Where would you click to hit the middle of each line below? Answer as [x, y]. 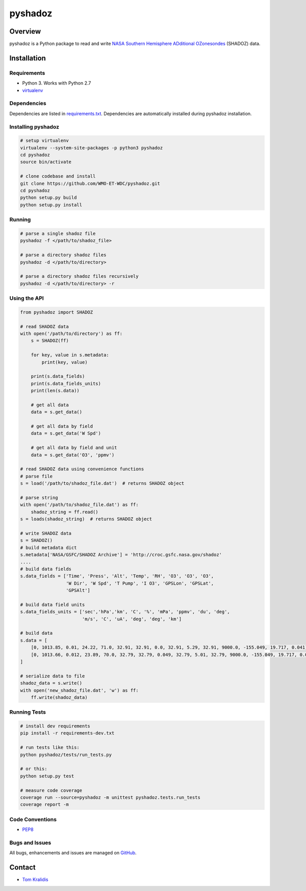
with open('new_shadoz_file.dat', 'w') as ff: [79, 690]
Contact [22, 867]
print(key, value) [65, 362]
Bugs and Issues [30, 843]
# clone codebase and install [58, 176]
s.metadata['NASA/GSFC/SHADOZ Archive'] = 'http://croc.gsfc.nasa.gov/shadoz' [121, 555]
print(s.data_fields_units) [66, 383]
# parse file [36, 476]
